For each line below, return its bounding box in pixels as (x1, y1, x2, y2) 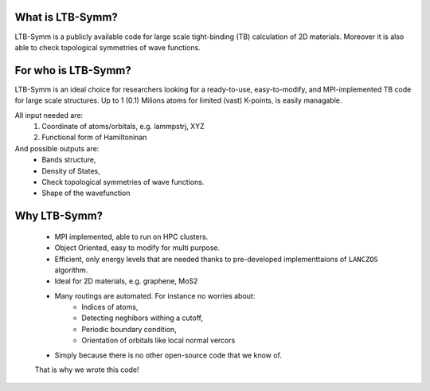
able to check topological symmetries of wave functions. (14, 42, 201, 52)
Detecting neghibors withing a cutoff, (81, 313, 203, 323)
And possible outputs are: (14, 143, 100, 153)
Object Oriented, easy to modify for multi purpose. (54, 243, 221, 252)
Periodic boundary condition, (81, 324, 177, 334)
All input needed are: (14, 110, 84, 119)
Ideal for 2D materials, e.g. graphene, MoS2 (54, 276, 198, 286)
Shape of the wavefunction (41, 188, 131, 198)
